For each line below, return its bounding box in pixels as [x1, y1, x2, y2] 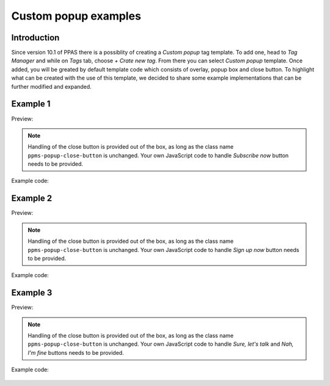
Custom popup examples [11, 9, 142, 23]
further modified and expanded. [11, 83, 92, 90]
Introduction [11, 32, 60, 43]
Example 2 [11, 193, 52, 204]
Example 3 [11, 288, 53, 298]
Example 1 [11, 98, 51, 109]
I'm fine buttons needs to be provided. [28, 349, 125, 356]
